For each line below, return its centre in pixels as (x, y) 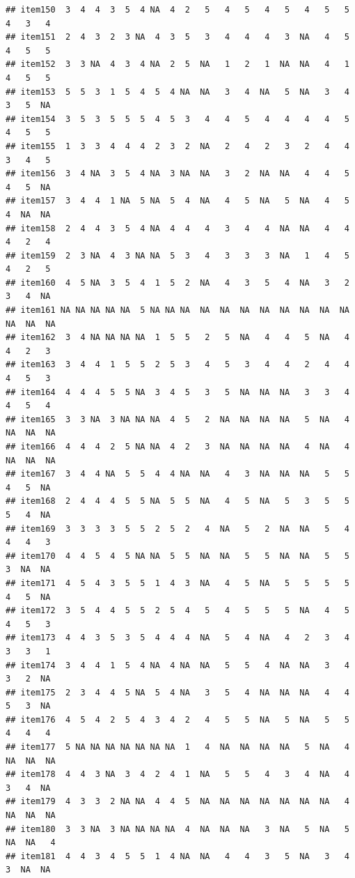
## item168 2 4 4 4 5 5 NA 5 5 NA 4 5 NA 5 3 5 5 (177, 501)
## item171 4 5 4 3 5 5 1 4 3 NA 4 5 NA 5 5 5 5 (177, 583)
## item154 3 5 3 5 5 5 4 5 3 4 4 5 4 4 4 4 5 (177, 119)
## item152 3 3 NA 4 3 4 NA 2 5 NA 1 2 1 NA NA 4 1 (177, 64)
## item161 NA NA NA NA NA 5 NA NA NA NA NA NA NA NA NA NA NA (177, 310)
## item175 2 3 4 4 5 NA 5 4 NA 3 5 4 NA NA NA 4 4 (177, 692)
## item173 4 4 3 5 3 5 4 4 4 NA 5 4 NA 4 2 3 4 (177, 638)
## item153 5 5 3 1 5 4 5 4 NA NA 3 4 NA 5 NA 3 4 (177, 92)
